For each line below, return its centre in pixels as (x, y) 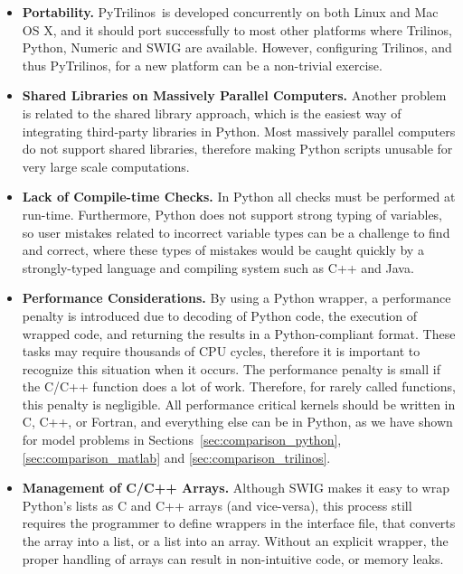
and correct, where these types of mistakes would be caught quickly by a (223, 250)
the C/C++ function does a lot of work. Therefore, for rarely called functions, (239, 386)
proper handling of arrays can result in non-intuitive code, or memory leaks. (233, 558)
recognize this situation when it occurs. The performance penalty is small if (231, 368)
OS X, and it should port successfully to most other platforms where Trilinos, (237, 29)
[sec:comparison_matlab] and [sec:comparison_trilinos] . (176, 457)
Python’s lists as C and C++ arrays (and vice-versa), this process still (217, 505)
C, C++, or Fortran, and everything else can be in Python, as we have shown (237, 422)
